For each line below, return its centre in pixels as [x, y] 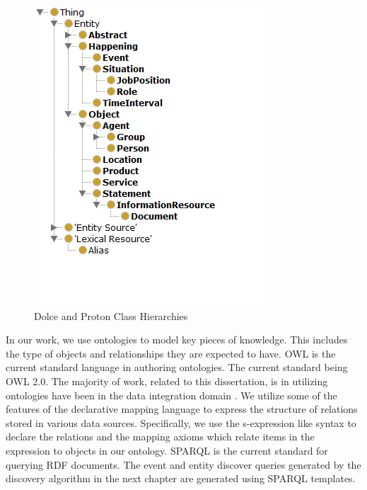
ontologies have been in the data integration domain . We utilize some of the [171, 395]
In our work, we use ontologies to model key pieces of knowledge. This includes [177, 340]
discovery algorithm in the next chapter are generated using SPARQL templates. [181, 478]
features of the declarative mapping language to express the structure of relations [182, 409]
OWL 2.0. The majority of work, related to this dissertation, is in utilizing [167, 381]
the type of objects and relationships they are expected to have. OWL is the [171, 353]
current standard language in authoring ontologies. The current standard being [177, 367]
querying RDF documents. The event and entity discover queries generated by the [183, 464]
